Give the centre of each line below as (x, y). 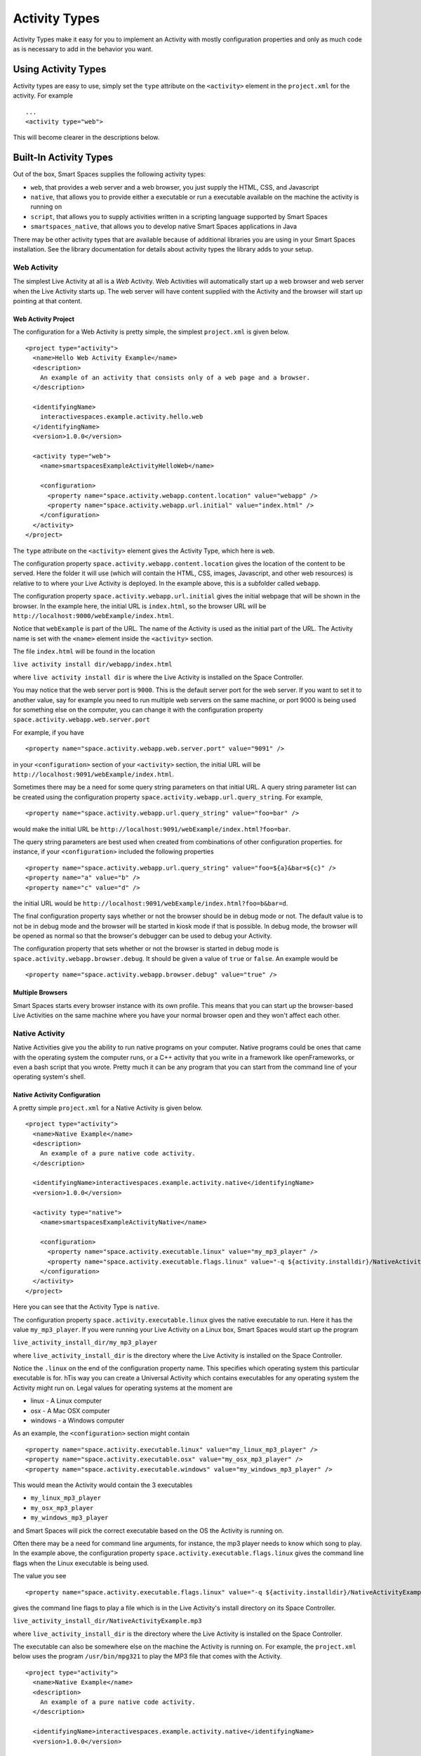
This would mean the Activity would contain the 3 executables (103, 1485)
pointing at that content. (48, 301)
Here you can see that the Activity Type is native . (86, 1307)
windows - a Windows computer (78, 1421)
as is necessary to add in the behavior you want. (83, 48)
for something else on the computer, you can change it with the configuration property (138, 710)
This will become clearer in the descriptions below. (86, 138)
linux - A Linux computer (66, 1401)
